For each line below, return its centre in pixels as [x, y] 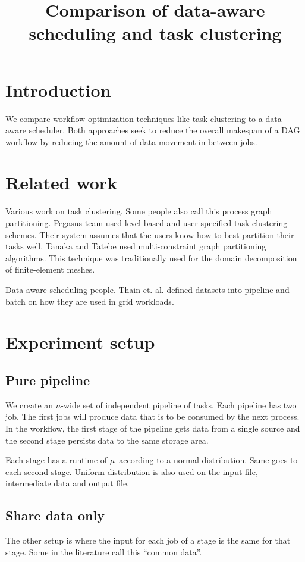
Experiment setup [80, 342]
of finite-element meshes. [50, 269]
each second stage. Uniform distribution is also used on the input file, [132, 471]
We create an [29, 405]
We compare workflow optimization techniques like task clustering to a [134, 118]
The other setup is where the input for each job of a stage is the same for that [148, 540]
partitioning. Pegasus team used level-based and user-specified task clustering [147, 223]
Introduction [58, 90]
